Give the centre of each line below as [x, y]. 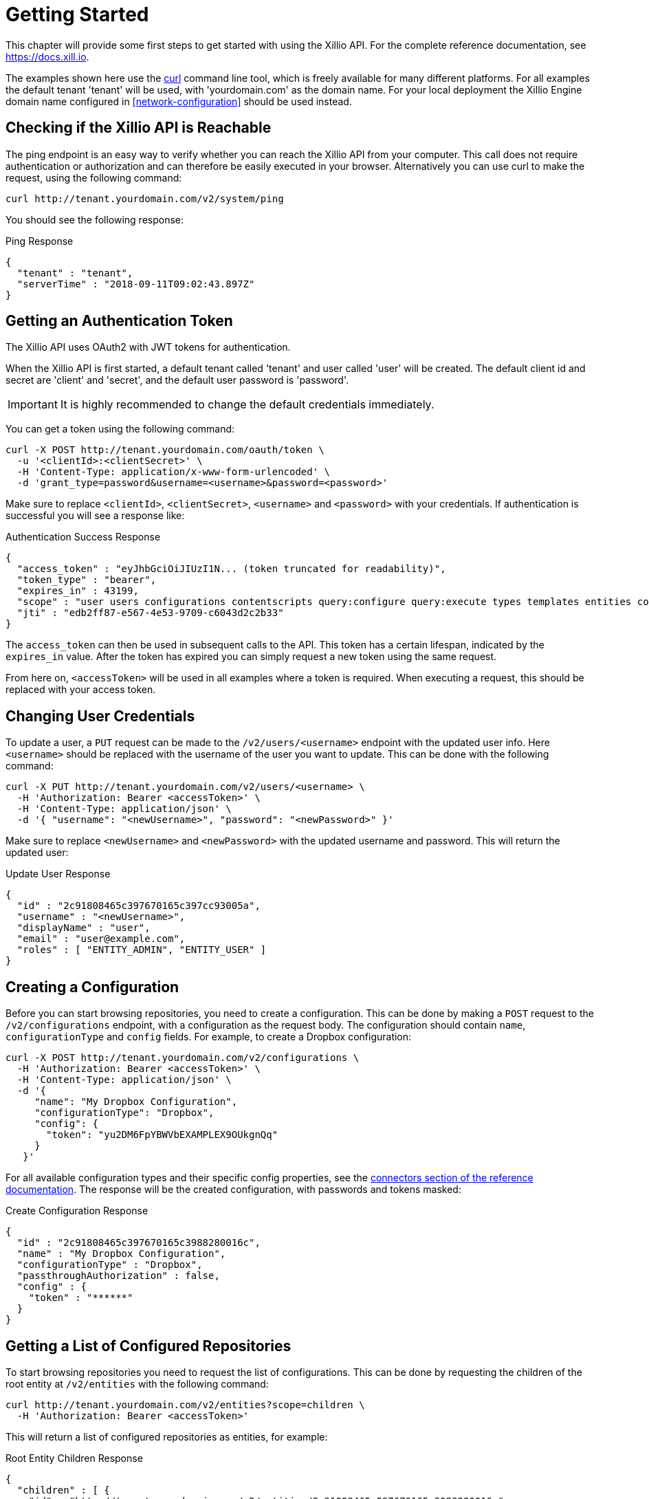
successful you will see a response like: [95, 516]
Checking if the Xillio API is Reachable [139, 128]
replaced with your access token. [81, 690]
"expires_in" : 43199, [78, 591]
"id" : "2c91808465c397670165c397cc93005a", [139, 906]
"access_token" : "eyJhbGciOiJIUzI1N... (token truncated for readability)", [231, 569]
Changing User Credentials [100, 716]
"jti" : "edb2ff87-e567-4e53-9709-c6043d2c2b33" [150, 613]
